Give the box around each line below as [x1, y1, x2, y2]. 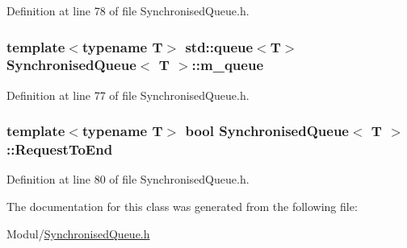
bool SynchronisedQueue [185, 121, 349, 141]
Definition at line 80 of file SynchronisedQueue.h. [6, 171, 250, 188]
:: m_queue [191, 55, 263, 75]
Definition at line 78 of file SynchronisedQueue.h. [6, 2, 250, 19]
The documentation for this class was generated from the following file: [6, 198, 358, 215]
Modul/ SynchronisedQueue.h [6, 225, 150, 242]
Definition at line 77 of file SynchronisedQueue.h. [6, 86, 250, 103]
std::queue [185, 36, 254, 56]
